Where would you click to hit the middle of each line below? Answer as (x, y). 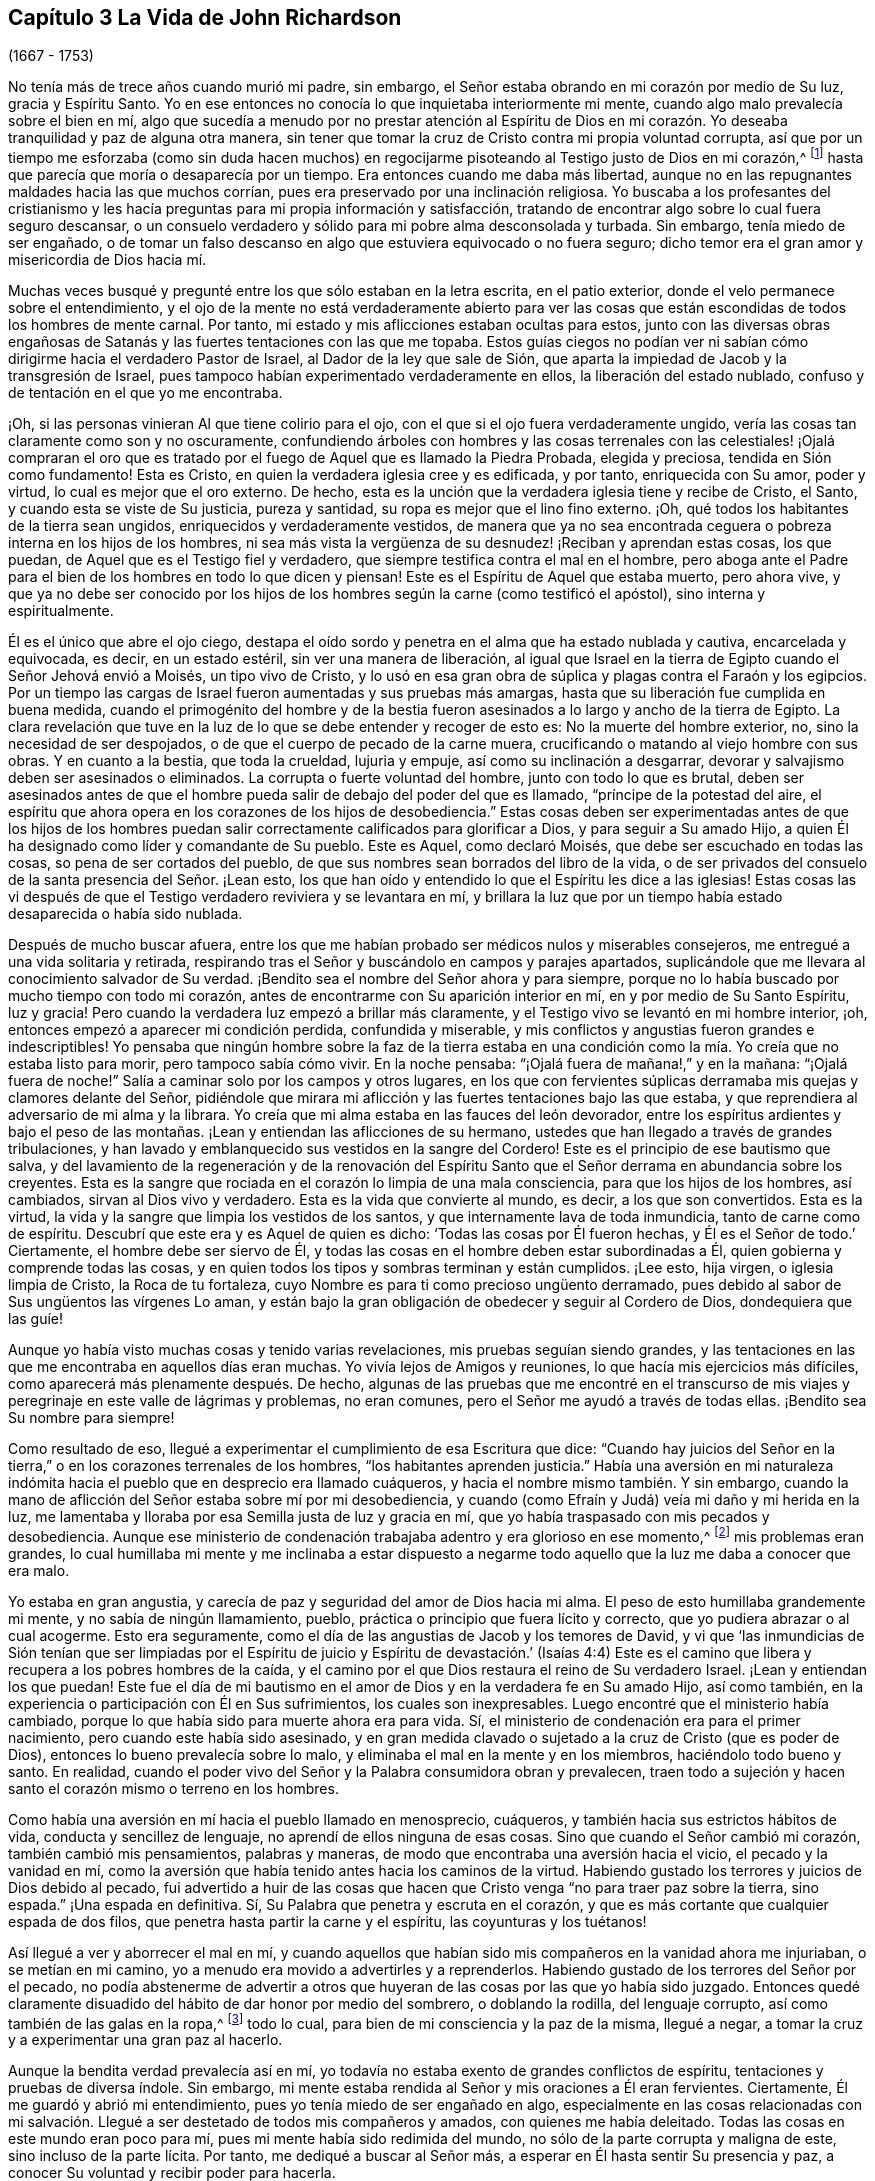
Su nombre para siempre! (91, 1418)
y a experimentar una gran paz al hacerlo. (145, 2040)
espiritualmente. (61, 611)
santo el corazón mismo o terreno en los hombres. (173, 1788)
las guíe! (36, 1319)
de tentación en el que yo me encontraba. (145, 393)
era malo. (39, 1570)
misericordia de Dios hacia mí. (107, 260)
